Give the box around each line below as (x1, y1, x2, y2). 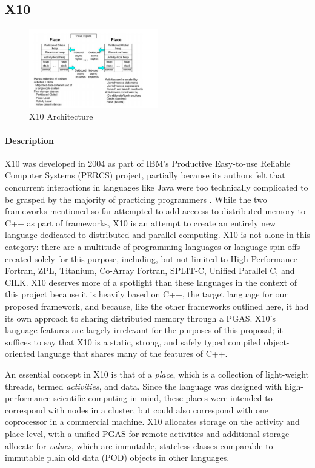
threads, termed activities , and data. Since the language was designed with (5, 379, 282, 392)
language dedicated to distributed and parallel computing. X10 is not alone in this (5, 228, 310, 241)
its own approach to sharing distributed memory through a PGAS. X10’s (5, 311, 276, 324)
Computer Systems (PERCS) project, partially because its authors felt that (5, 169, 285, 181)
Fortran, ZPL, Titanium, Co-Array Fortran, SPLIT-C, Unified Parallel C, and (5, 264, 295, 277)
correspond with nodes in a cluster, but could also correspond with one (5, 403, 268, 416)
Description (5, 134, 55, 146)
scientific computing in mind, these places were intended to (53, 392, 273, 404)
